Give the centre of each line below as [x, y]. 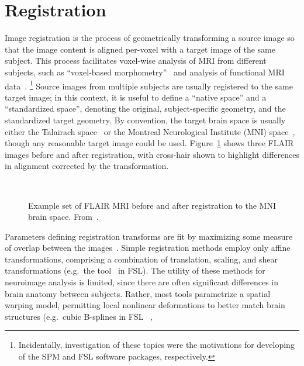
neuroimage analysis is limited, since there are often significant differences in [142, 282]
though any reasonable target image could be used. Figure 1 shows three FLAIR [149, 143]
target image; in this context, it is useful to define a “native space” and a [136, 97]
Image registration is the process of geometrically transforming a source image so [150, 38]
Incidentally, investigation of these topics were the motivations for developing [156, 345]
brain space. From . [63, 217]
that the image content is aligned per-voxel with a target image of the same [140, 49]
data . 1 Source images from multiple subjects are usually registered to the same [149, 85]
